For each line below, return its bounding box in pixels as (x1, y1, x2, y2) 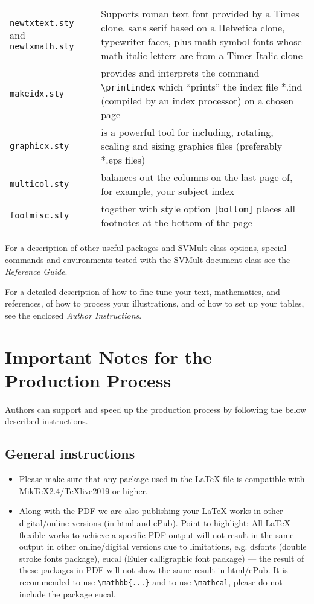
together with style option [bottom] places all (101, 202, 295, 215)
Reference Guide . (5, 265, 68, 278)
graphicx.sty (10, 141, 69, 151)
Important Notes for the (5, 344, 212, 369)
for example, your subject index (101, 184, 235, 198)
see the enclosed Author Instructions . (5, 308, 142, 321)
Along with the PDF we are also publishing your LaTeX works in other (19, 504, 283, 517)
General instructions (5, 444, 135, 463)
